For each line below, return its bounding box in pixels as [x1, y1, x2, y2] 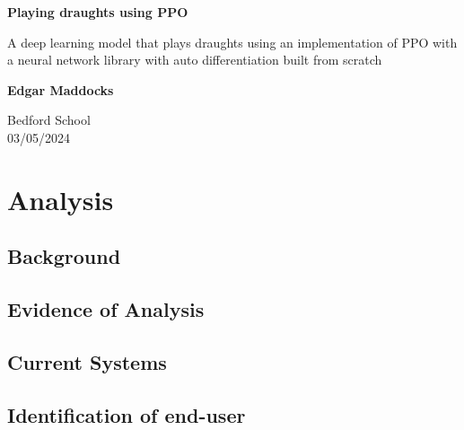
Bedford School [7, 110, 91, 129]
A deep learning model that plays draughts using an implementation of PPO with [7, 32, 458, 51]
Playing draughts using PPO [7, 3, 188, 21]
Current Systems [7, 347, 167, 375]
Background [7, 242, 121, 270]
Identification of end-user [7, 400, 246, 428]
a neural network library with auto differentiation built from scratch [7, 50, 382, 69]
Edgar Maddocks [7, 80, 114, 99]
